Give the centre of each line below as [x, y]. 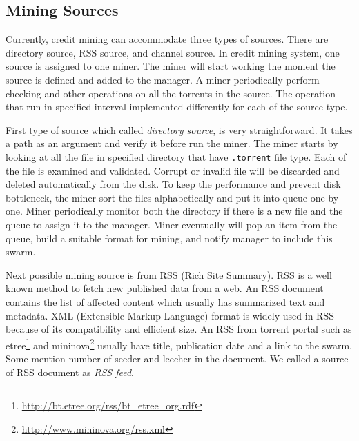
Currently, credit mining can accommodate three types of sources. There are [167, 39]
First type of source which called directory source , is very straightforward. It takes [179, 129]
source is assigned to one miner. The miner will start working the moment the [171, 66]
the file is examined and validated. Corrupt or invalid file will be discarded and [173, 170]
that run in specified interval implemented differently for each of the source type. [177, 107]
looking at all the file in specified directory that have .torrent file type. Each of [176, 156]
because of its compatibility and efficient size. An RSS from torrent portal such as [179, 329]
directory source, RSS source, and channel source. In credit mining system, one [173, 52]
